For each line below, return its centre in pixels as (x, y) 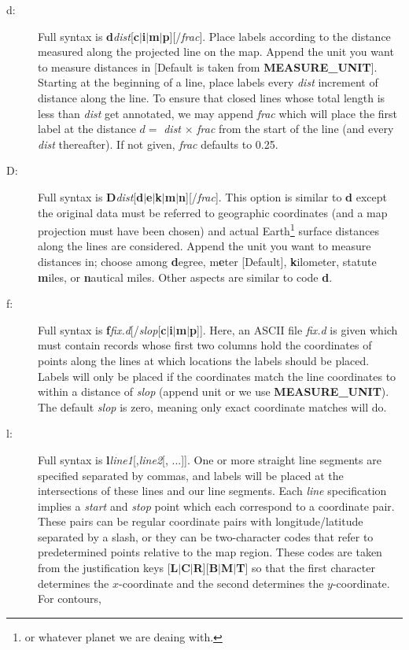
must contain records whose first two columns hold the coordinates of (205, 345)
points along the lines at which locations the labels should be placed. (204, 360)
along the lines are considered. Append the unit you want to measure (204, 246)
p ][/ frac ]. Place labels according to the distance (276, 36)
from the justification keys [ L (108, 568)
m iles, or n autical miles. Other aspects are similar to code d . (185, 277)
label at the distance (87, 129)
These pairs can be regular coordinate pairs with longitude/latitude (201, 521)
